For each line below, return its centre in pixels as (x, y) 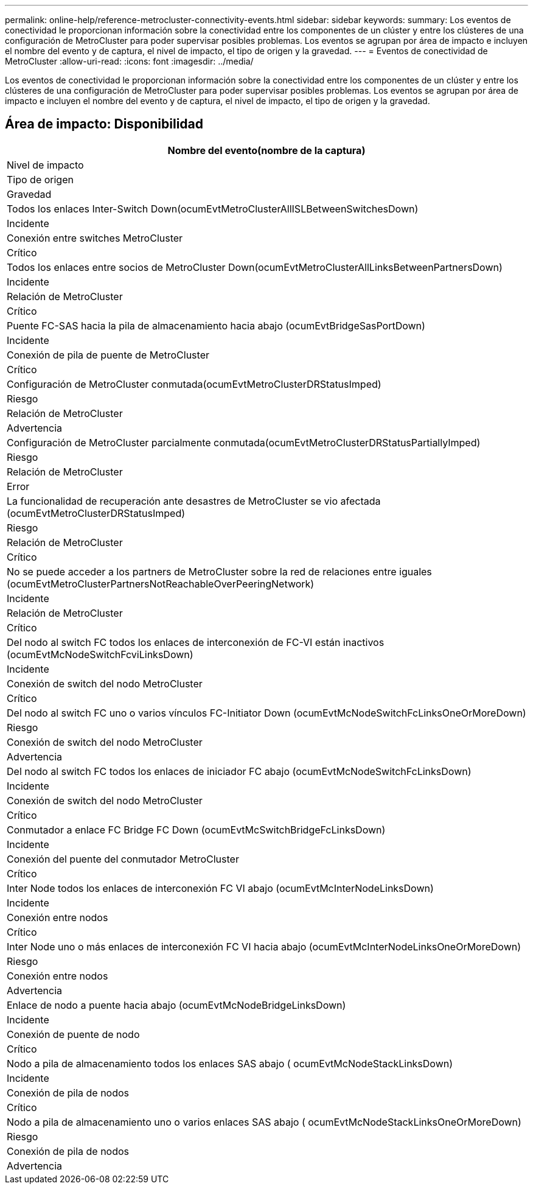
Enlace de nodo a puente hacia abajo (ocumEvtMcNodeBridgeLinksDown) (176, 1005)
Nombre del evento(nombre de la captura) (266, 150)
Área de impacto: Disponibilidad (104, 124)
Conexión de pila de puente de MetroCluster (108, 355)
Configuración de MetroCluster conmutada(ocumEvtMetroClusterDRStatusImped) (194, 384)
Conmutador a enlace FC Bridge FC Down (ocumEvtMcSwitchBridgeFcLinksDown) (196, 829)
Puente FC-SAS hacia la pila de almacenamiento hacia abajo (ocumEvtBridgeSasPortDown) (216, 325)
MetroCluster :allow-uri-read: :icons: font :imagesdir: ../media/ (129, 61)
